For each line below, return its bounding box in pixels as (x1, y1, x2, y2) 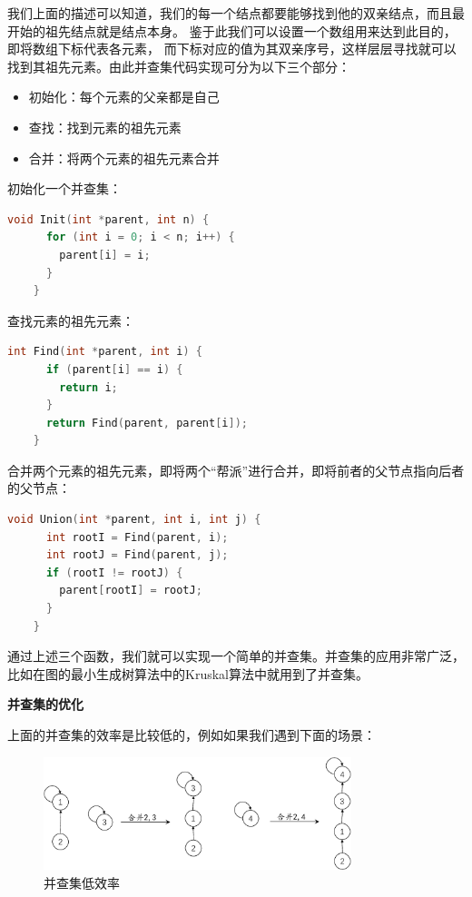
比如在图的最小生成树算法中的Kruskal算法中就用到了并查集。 (7, 664, 369, 683)
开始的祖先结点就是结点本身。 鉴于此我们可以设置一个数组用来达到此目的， (7, 21, 457, 40)
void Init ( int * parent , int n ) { (7, 212, 210, 226)
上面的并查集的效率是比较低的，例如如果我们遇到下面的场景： (7, 725, 376, 744)
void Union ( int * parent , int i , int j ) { (7, 513, 261, 527)
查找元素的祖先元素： (7, 310, 134, 330)
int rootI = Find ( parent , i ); (45, 530, 229, 544)
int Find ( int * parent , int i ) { (7, 345, 202, 359)
